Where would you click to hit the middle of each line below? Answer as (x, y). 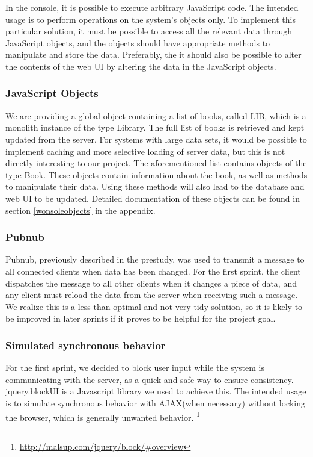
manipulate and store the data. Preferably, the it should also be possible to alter (153, 54)
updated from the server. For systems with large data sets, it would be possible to (156, 139)
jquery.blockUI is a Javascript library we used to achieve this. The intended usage (156, 391)
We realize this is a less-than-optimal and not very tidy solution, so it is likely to (154, 306)
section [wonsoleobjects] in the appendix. (81, 210)
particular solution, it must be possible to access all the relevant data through (149, 31)
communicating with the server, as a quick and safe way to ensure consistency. (150, 379)
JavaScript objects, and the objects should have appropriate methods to (138, 42)
